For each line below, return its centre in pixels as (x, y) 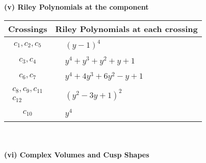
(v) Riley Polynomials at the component (76, 7)
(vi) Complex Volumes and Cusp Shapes (77, 155)
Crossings (28, 28)
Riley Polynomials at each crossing (126, 28)
